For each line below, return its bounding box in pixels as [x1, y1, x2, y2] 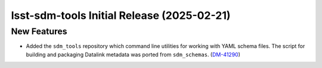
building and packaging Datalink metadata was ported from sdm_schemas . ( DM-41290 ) [26, 51, 241, 58]
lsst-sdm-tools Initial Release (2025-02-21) [11, 9, 231, 22]
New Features [11, 26, 68, 37]
